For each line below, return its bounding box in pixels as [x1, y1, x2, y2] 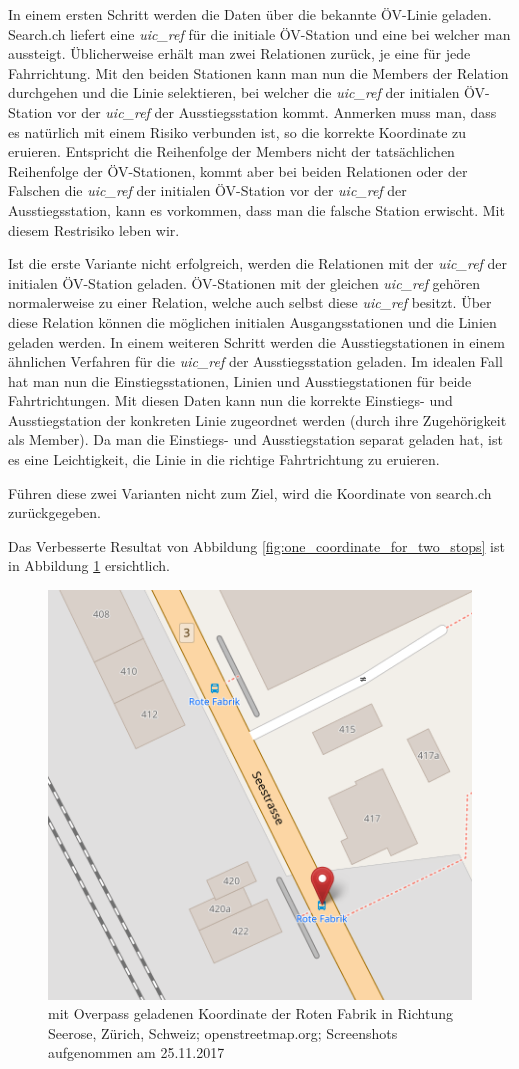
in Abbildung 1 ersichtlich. [8, 555, 170, 576]
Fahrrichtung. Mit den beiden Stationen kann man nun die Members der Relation [8, 62, 509, 83]
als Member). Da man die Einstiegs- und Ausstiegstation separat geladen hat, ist [8, 429, 503, 450]
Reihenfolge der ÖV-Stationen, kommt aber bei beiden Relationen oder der [8, 160, 468, 181]
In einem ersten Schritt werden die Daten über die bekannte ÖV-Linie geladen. [8, 4, 492, 24]
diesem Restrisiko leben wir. [8, 219, 180, 240]
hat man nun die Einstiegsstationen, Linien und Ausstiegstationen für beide [8, 370, 472, 391]
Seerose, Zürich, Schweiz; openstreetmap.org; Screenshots [48, 1022, 398, 1043]
